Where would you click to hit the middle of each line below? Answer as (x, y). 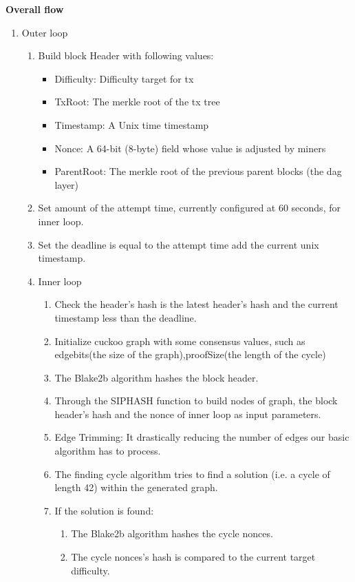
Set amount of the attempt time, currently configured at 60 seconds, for (189, 208)
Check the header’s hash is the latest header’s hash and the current (196, 304)
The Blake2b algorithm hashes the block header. (157, 377)
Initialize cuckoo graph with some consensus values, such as (180, 341)
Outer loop (45, 32)
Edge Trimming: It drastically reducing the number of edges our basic (202, 437)
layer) (67, 184)
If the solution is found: (104, 510)
